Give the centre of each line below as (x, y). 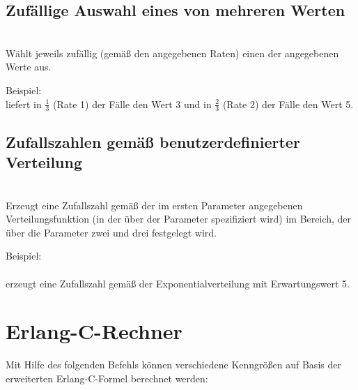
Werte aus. (29, 67)
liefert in (24, 104)
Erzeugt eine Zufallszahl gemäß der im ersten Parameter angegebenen (154, 205)
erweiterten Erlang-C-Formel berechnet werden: (107, 378)
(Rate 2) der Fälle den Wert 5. (288, 104)
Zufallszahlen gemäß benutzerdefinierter (153, 141)
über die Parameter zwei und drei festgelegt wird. (111, 232)
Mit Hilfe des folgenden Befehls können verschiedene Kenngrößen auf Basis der (173, 365)
